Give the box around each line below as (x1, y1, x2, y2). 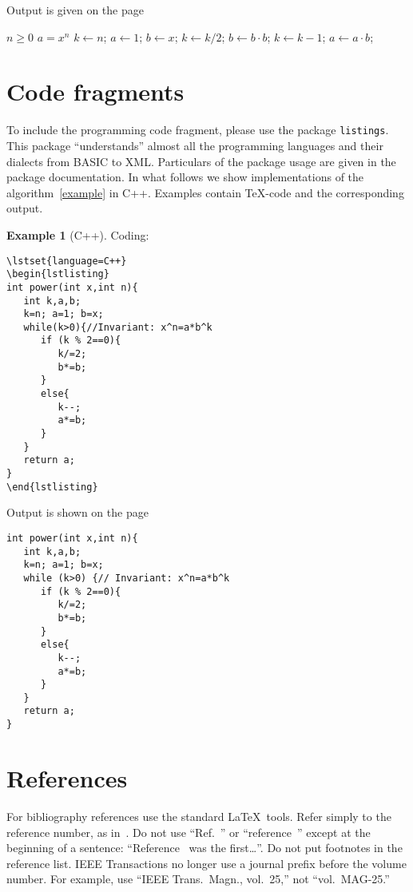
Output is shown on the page (6, 504, 149, 521)
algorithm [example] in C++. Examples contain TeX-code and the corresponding (6, 184, 404, 200)
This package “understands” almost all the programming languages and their (6, 137, 383, 153)
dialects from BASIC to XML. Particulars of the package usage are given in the (6, 153, 396, 169)
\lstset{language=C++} (6, 255, 127, 267)
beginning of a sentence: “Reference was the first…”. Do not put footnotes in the (6, 839, 403, 856)
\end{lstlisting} (6, 481, 98, 493)
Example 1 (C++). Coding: (6, 226, 149, 243)
